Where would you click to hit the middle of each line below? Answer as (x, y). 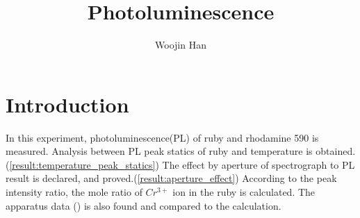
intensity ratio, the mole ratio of (74, 192)
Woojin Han (181, 45)
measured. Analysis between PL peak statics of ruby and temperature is (159, 151)
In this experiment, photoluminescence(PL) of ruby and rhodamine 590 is (162, 137)
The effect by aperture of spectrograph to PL (259, 164)
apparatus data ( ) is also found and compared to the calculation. (144, 205)
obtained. (336, 151)
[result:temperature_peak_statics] (82, 164)
